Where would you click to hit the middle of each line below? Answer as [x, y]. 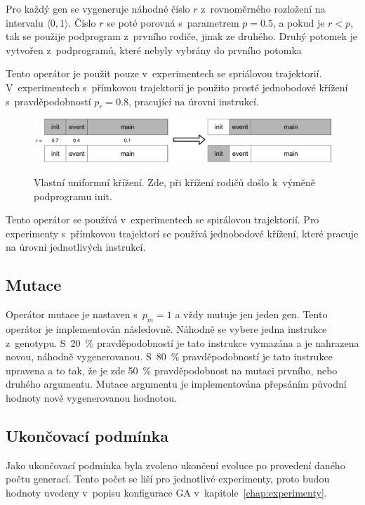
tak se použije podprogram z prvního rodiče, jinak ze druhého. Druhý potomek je [182, 36]
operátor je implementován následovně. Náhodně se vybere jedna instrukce [166, 329]
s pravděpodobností [48, 101]
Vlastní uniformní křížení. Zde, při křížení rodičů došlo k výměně [174, 182]
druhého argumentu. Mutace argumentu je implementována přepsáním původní [176, 384]
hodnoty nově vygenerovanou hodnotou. [91, 398]
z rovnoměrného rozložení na [263, 8]
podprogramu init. [73, 196]
